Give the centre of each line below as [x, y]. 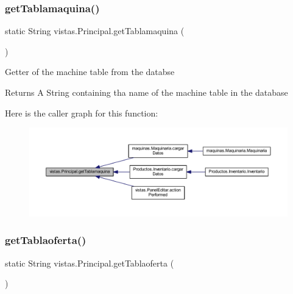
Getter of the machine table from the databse [90, 72]
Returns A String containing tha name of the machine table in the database [146, 92]
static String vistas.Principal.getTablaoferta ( [90, 263]
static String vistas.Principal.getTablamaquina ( [95, 31]
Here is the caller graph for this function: [82, 113]
